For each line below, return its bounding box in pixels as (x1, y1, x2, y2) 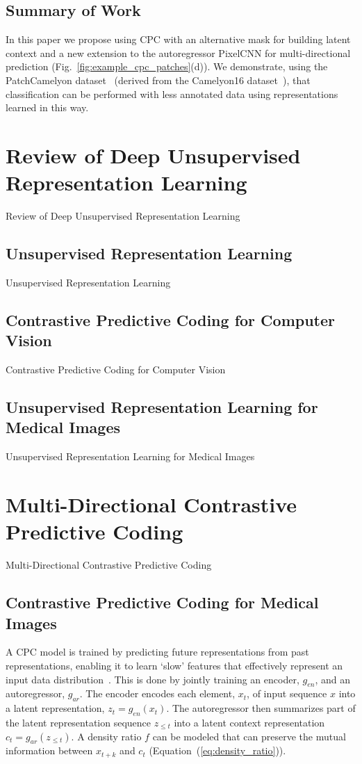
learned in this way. (6, 100, 89, 115)
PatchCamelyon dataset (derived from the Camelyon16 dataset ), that (6, 72, 311, 87)
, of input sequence (247, 686, 327, 701)
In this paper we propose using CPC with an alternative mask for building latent (6, 32, 351, 47)
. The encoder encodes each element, (79, 686, 236, 701)
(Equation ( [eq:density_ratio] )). (149, 743, 286, 758)
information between (6, 743, 93, 758)
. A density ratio (71, 729, 142, 743)
